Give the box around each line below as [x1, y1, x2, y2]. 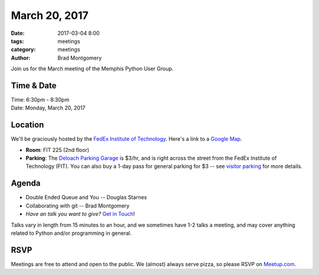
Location [11, 120, 44, 130]
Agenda [11, 178, 41, 189]
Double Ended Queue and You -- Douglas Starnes [25, 194, 147, 201]
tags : [11, 37, 24, 44]
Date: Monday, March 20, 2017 [11, 104, 86, 112]
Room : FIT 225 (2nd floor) [25, 146, 90, 153]
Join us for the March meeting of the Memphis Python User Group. [11, 65, 174, 72]
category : [11, 46, 36, 53]
